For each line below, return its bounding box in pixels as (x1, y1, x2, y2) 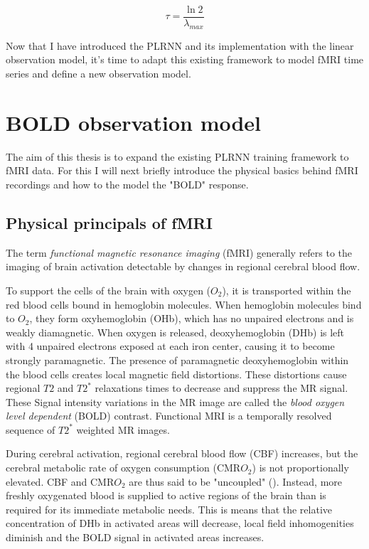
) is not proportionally (252, 460, 349, 475)
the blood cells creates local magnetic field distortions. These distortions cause (6, 366, 347, 381)
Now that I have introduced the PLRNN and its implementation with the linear (6, 38, 354, 53)
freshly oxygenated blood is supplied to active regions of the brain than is (6, 488, 326, 503)
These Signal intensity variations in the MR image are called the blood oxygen (6, 394, 345, 409)
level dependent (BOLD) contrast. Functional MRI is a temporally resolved (6, 408, 332, 423)
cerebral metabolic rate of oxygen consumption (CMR (6, 460, 241, 475)
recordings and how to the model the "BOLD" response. (6, 176, 249, 191)
